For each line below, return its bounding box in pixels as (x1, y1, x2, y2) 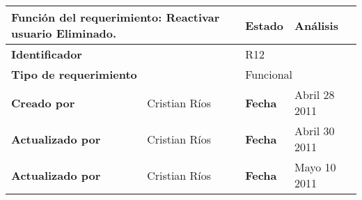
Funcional (245, 66, 292, 82)
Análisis (294, 17, 338, 33)
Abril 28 (294, 86, 335, 102)
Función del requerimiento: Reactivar (11, 9, 220, 25)
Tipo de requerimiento (11, 66, 137, 82)
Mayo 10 (294, 159, 336, 175)
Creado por (11, 94, 75, 111)
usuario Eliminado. (11, 25, 117, 41)
